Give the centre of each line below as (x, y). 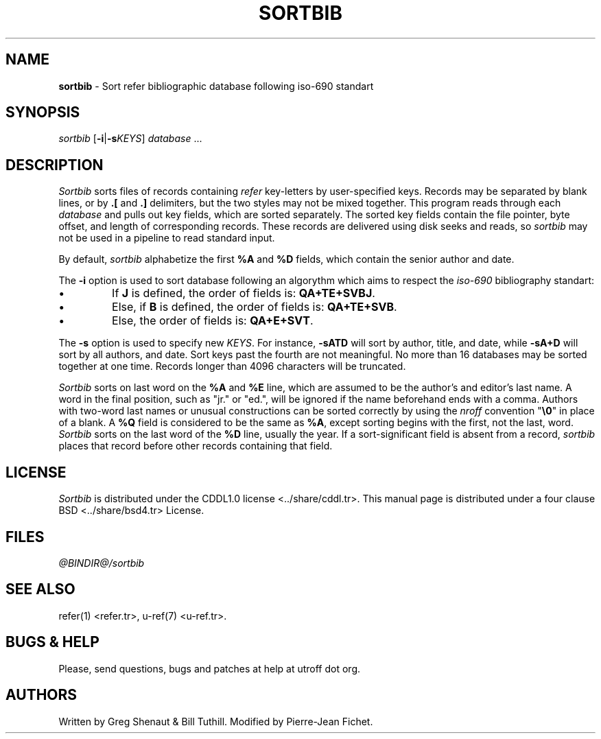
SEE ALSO (40, 589)
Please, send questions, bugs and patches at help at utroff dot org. (210, 668)
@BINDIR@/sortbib (102, 563)
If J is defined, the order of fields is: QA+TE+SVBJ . (244, 293)
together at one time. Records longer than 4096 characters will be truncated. (232, 366)
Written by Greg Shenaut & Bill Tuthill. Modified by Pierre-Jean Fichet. (216, 721)
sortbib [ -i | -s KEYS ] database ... (130, 139)
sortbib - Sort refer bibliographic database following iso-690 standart (216, 86)
